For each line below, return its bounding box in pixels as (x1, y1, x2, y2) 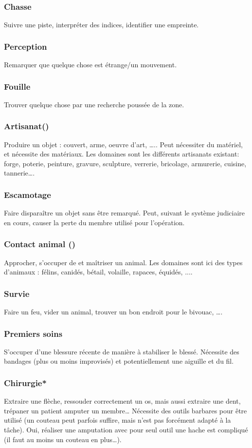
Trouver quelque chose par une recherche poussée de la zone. (4, 99, 184, 109)
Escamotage (4, 188, 51, 200)
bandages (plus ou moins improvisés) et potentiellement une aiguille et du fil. (4, 356, 234, 366)
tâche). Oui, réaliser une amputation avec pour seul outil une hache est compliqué (4, 425, 248, 435)
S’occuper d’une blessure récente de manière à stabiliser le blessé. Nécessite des (4, 346, 239, 356)
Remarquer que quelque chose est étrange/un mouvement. (4, 59, 177, 70)
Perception (4, 40, 47, 52)
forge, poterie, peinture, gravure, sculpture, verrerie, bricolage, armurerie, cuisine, (4, 158, 247, 168)
